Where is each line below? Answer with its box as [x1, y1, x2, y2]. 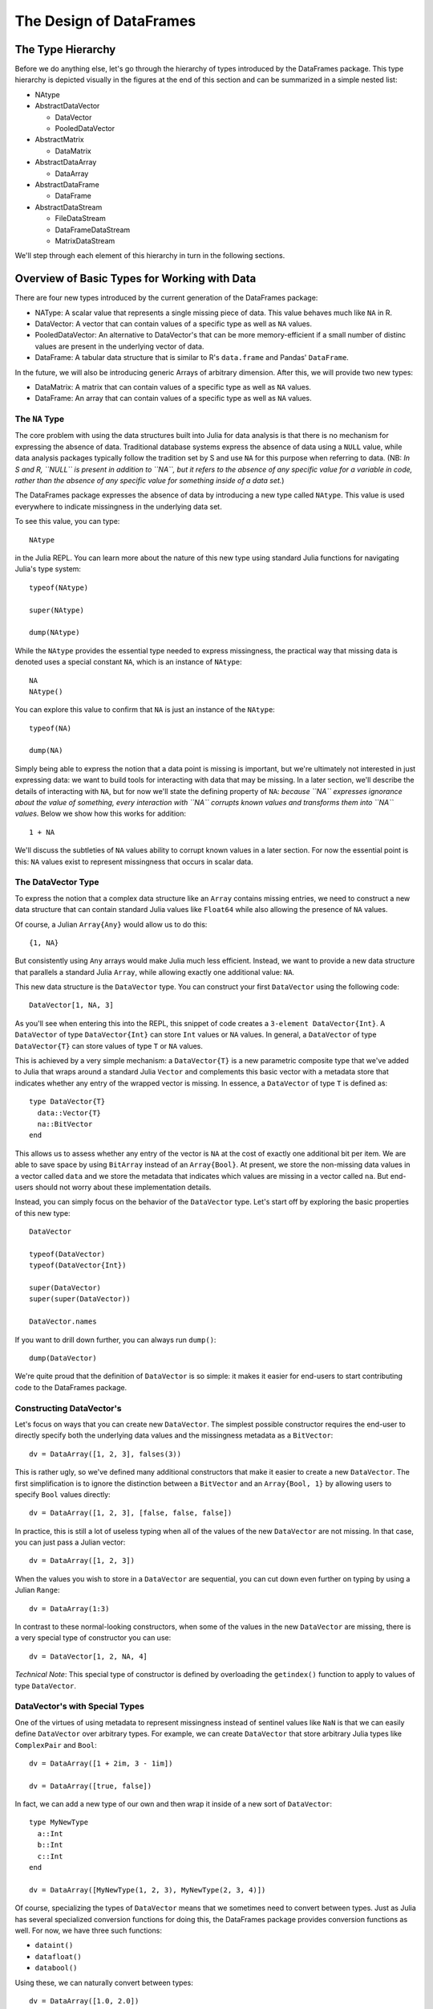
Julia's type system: [14, 564, 82, 574]
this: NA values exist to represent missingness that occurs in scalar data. [14, 857, 253, 866]
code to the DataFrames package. [14, 1382, 127, 1392]
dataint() [34, 1941, 74, 1950]
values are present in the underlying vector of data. [34, 342, 204, 351]
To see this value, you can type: [14, 517, 120, 526]
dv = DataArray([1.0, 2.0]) [29, 1996, 140, 2005]
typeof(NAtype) [29, 583, 89, 592]
